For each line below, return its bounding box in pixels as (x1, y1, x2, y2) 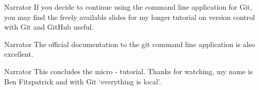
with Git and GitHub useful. (4, 21, 94, 32)
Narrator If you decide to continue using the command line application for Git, (4, 2, 252, 12)
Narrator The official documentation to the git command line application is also (4, 38, 255, 49)
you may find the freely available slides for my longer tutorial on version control (4, 11, 255, 22)
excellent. (4, 49, 33, 59)
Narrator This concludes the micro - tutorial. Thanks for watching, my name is (4, 65, 253, 76)
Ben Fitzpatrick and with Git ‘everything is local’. (4, 76, 161, 86)
